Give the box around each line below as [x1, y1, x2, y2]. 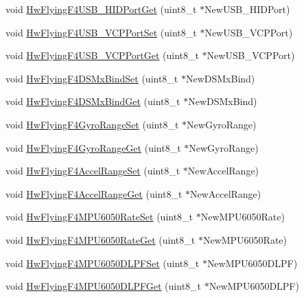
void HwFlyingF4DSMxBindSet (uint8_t [5, 71, 178, 85]
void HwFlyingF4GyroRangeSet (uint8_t [5, 117, 179, 131]
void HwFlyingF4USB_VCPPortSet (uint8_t [5, 25, 197, 39]
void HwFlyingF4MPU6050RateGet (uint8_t [5, 232, 196, 247]
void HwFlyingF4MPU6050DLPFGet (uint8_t [5, 279, 202, 293]
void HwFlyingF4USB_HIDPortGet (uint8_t [5, 2, 197, 16]
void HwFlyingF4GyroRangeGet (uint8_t [5, 140, 181, 154]
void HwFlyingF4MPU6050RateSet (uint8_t [5, 209, 194, 224]
